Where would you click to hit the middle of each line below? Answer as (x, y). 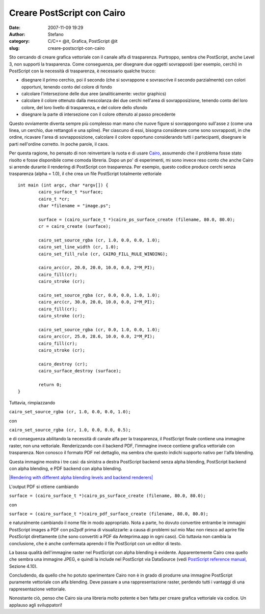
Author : (17, 34)
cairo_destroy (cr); (63, 364)
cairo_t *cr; (54, 199)
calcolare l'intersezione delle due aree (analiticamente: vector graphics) (94, 94)
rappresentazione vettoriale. (38, 589)
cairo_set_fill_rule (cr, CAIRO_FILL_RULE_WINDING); (103, 254)
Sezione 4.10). (23, 566)
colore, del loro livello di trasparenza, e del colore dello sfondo (84, 107)
